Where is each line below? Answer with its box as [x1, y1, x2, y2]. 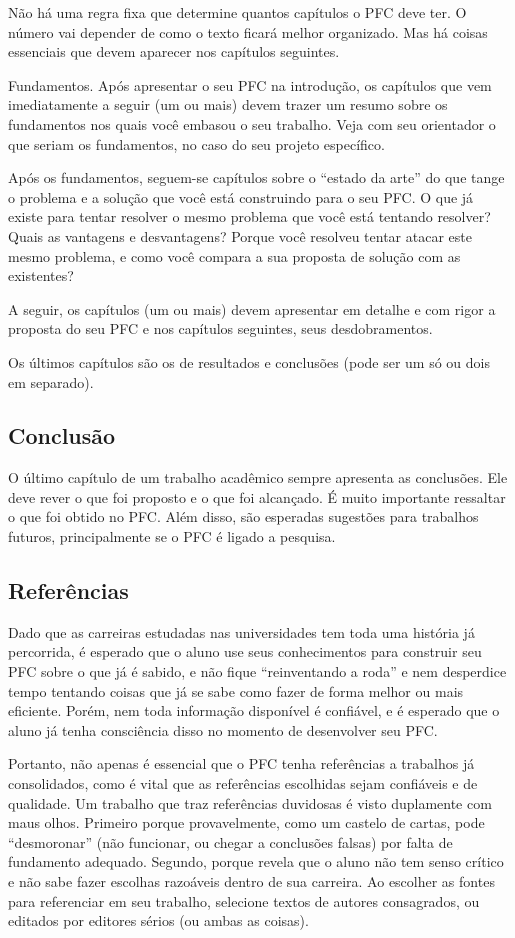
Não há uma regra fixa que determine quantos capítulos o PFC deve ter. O [8, 2, 467, 22]
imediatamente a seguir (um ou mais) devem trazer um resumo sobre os [8, 94, 448, 115]
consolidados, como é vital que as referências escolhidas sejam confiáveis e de [8, 773, 478, 794]
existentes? [8, 265, 74, 286]
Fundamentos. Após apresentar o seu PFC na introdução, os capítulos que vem [8, 74, 492, 95]
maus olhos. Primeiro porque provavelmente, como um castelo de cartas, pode [8, 812, 485, 833]
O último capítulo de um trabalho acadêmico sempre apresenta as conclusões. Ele [8, 467, 508, 488]
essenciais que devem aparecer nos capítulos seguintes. [8, 41, 340, 62]
